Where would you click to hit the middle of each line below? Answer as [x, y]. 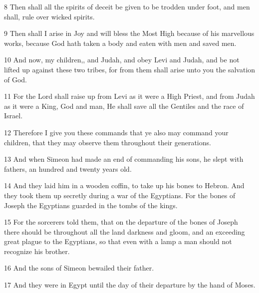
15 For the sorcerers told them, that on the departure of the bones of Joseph [121, 222]
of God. [16, 79]
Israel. [13, 116]
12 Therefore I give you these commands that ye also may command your [116, 132]
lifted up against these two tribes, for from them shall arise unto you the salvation [130, 69]
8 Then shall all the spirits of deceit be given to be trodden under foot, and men [127, 6]
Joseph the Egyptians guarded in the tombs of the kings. [91, 205]
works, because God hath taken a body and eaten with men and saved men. [120, 43]
